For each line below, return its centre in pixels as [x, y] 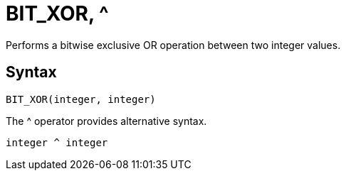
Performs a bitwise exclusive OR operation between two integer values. [173, 45]
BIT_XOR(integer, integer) [81, 99]
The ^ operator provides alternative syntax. [106, 121]
